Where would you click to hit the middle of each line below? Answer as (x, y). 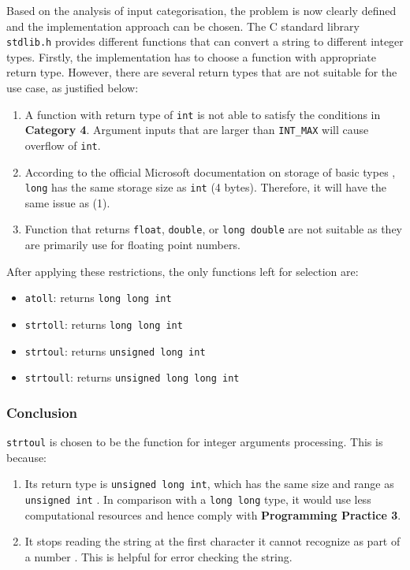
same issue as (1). (67, 202)
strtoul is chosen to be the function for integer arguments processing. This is (195, 442)
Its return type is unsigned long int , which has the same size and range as (209, 484)
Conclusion (42, 412)
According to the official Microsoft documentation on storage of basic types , (210, 171)
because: (27, 457)
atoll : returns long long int (98, 298)
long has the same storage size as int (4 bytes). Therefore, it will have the (205, 187)
